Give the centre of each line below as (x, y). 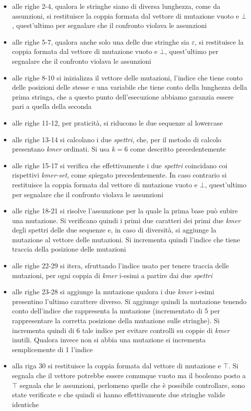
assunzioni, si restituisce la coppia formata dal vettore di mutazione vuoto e (125, 15)
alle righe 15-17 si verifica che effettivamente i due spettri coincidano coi (120, 165)
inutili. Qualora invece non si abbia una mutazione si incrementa (109, 340)
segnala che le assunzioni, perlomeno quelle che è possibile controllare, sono (132, 385)
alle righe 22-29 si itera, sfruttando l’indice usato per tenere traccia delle (120, 266)
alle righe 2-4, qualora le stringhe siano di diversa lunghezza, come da (116, 6)
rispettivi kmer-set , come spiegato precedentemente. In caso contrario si (119, 175)
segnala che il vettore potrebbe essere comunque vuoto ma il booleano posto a (129, 375)
